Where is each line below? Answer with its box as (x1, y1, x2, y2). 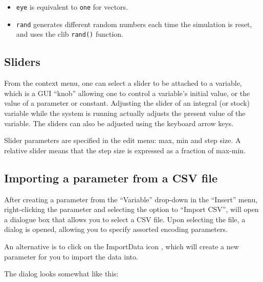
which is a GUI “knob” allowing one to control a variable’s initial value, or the (4, 87, 250, 98)
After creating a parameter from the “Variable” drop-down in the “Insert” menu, (4, 194, 258, 204)
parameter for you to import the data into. (4, 251, 138, 262)
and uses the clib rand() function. (16, 29, 123, 39)
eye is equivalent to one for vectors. (16, 2, 128, 12)
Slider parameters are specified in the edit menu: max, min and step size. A (4, 135, 241, 146)
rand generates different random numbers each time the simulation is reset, (16, 18, 252, 29)
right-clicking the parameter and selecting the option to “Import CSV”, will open (4, 204, 259, 215)
